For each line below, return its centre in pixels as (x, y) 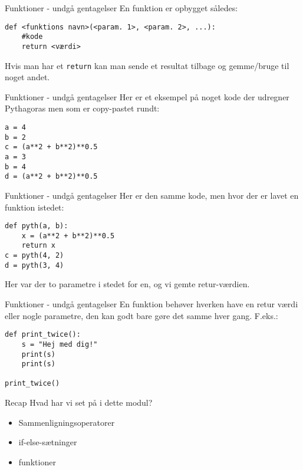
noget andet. (27, 77)
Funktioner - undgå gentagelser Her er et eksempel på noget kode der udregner (147, 96)
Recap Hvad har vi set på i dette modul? (79, 402)
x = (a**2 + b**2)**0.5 (68, 236)
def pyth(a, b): (37, 226)
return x (38, 246)
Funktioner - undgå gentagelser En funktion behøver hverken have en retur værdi (151, 304)
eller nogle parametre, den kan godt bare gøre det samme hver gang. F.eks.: (141, 315)
